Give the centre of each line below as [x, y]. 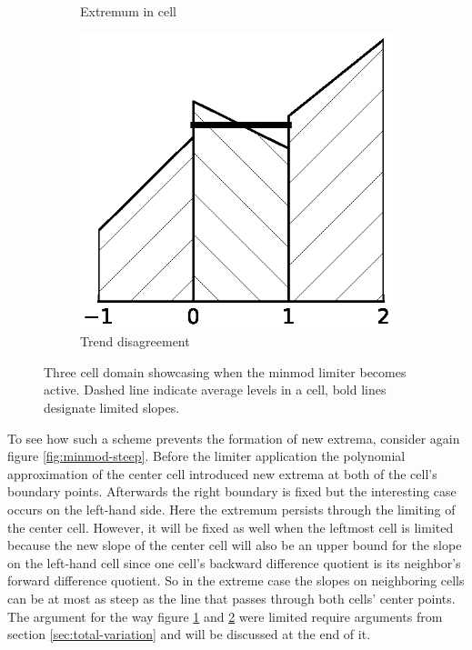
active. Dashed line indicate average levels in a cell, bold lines [215, 390]
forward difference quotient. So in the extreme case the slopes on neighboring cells [236, 580]
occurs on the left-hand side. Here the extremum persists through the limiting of [231, 510]
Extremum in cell [129, 11]
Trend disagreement [135, 341]
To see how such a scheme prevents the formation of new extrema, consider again [234, 438]
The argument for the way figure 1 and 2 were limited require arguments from [225, 616]
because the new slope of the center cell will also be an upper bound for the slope [235, 545]
